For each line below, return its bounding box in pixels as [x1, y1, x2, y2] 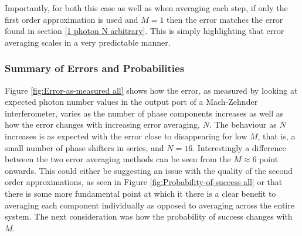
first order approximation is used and [5, 13, 138, 25]
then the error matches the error [167, 13, 283, 25]
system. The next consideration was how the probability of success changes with [5, 210, 293, 223]
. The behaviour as [209, 118, 277, 131]
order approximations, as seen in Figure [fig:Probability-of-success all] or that [5, 176, 283, 188]
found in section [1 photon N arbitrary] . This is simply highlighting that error [5, 25, 284, 37]
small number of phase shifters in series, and [5, 141, 164, 153]
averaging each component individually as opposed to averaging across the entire [5, 199, 294, 211]
